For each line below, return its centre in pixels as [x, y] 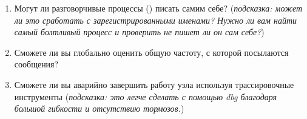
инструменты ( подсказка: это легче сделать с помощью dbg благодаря [146, 96]
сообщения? [36, 64]
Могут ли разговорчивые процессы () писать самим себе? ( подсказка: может [158, 8]
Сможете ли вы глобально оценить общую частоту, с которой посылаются [151, 52]
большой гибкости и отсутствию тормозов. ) [99, 108]
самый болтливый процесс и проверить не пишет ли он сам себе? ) [139, 32]
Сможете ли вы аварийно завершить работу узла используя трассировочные [154, 84]
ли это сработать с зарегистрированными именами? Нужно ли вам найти [156, 20]
